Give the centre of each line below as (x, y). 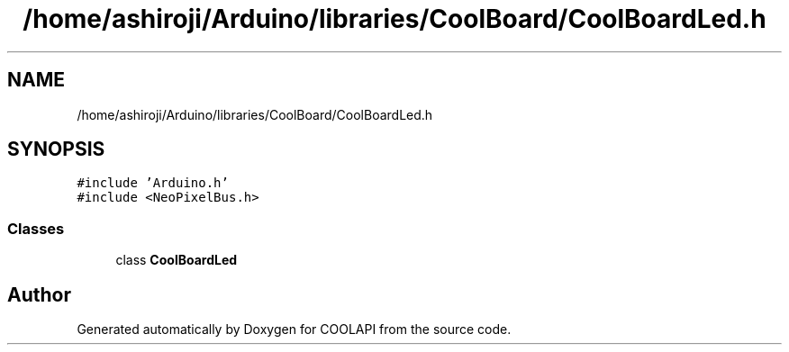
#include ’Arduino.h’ (153, 183)
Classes (36, 228)
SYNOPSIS (56, 149)
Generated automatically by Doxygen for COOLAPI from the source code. (294, 329)
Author (39, 294)
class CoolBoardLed (177, 260)
